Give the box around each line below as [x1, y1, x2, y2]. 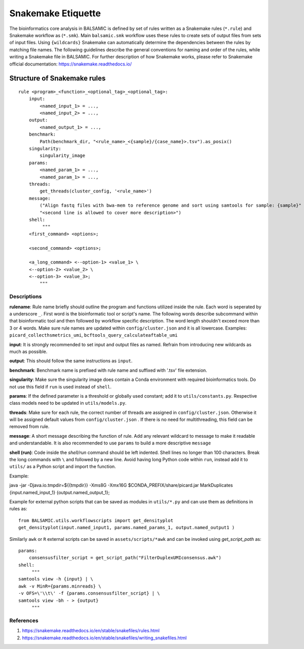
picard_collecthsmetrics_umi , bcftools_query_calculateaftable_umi [9, 332, 178, 338]
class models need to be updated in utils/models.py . [9, 400, 127, 406]
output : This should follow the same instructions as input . [9, 358, 133, 364]
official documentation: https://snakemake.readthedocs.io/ [9, 61, 132, 67]
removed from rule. [9, 424, 50, 430]
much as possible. [9, 348, 48, 354]
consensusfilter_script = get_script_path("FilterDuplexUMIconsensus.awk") [28, 555, 221, 561]
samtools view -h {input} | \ [18, 576, 94, 582]
